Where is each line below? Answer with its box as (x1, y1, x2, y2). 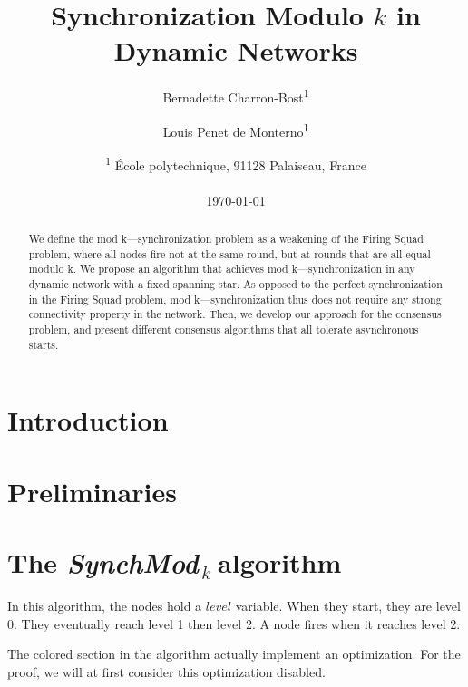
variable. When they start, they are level (235, 595, 461, 614)
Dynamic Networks (113, 32, 358, 69)
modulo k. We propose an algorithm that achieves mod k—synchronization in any (28, 261, 415, 276)
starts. (28, 336, 59, 352)
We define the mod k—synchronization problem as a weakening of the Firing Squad (28, 231, 424, 247)
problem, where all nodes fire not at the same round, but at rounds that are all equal (28, 246, 431, 261)
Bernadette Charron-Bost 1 (162, 85, 309, 106)
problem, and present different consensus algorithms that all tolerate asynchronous (28, 321, 419, 336)
